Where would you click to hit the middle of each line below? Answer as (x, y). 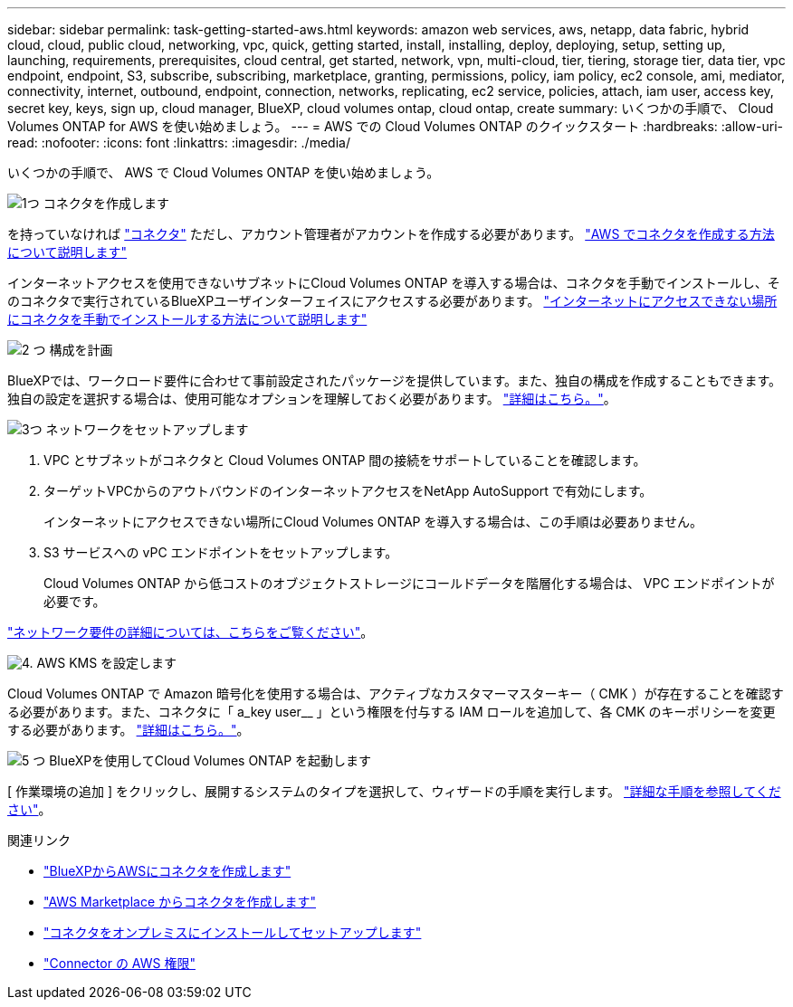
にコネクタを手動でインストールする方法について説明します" (187, 319)
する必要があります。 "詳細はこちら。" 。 (129, 730)
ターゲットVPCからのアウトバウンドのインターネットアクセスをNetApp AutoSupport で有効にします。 (348, 491)
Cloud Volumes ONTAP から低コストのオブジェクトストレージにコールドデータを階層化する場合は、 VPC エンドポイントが (409, 583)
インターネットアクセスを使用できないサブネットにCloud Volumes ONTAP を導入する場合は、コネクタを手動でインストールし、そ (394, 283)
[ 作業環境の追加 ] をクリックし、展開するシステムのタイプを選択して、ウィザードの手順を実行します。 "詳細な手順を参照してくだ (394, 791)
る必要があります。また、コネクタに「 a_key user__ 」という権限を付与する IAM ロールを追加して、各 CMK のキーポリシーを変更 (392, 712)
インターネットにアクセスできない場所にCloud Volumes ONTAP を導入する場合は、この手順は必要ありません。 (373, 522)
